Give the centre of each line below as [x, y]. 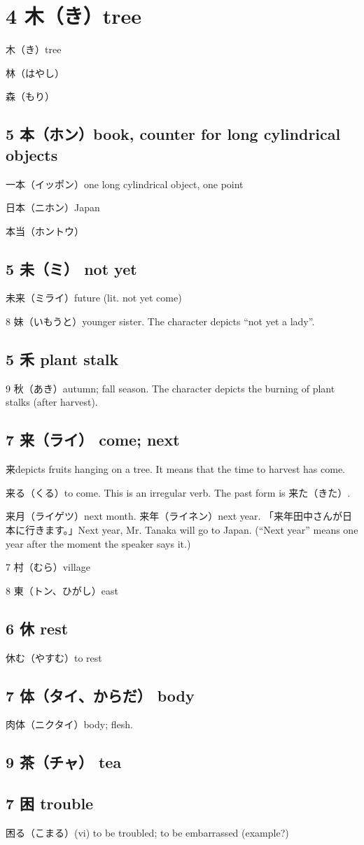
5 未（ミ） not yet [71, 268]
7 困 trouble [50, 803]
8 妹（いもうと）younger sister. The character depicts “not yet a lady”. [160, 321]
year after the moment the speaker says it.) [98, 543]
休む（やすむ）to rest [54, 657]
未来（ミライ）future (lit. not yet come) [94, 298]
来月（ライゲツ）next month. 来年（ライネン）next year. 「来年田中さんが [174, 516]
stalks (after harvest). [52, 402]
